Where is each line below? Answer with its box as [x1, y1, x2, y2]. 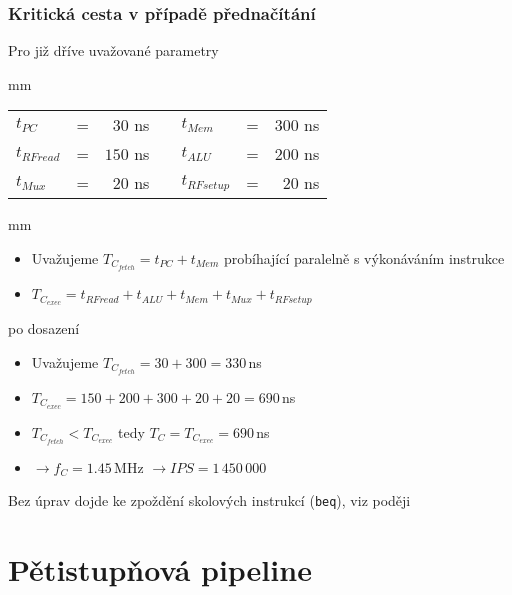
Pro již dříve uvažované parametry [8, 40, 219, 61]
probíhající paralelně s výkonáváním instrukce [223, 248, 505, 268]
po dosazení [8, 317, 80, 338]
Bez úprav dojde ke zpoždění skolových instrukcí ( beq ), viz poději [8, 490, 411, 511]
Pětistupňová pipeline [8, 549, 312, 590]
